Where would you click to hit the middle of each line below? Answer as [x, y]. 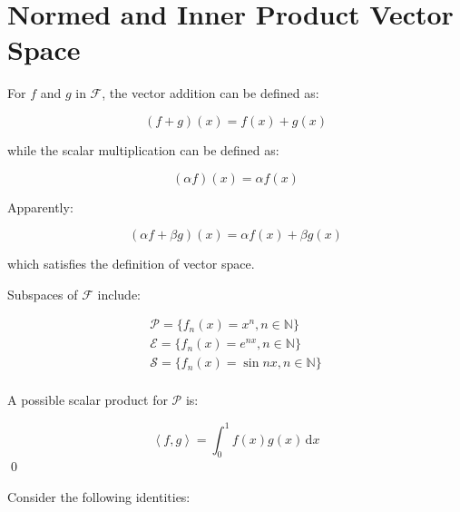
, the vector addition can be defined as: [210, 93]
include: [119, 294]
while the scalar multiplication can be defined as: [143, 149]
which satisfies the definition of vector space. [131, 264]
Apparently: [40, 207]
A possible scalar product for [88, 400]
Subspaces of [43, 294]
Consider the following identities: [99, 496]
